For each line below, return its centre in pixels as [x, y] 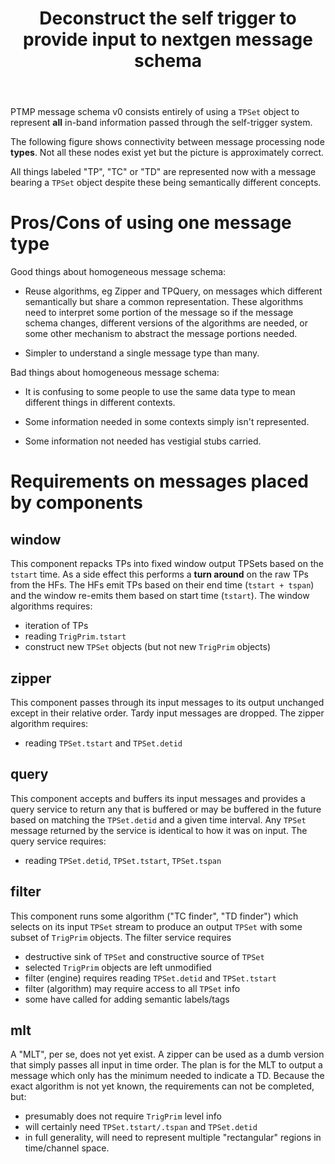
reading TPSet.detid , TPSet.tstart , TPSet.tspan [123, 860]
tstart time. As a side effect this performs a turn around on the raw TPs [160, 574]
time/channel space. [67, 1148]
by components [76, 503]
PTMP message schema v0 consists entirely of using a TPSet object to [155, 112]
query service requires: [58, 841]
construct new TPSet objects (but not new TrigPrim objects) [148, 647]
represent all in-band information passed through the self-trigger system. [161, 123]
